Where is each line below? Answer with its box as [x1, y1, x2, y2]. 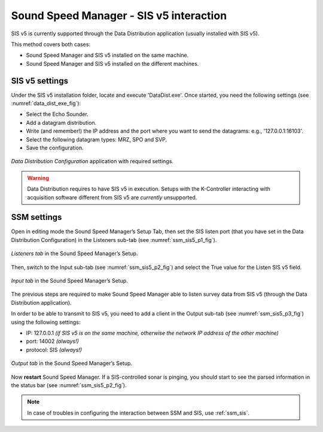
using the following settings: [11, 318, 81, 326]
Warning [27, 174, 49, 182]
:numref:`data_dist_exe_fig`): [11, 100, 81, 107]
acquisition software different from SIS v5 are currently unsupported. [27, 194, 197, 201]
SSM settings [11, 212, 62, 222]
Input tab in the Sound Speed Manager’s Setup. [11, 277, 128, 284]
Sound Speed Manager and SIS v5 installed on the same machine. [26, 51, 189, 59]
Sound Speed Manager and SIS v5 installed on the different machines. [26, 60, 199, 67]
